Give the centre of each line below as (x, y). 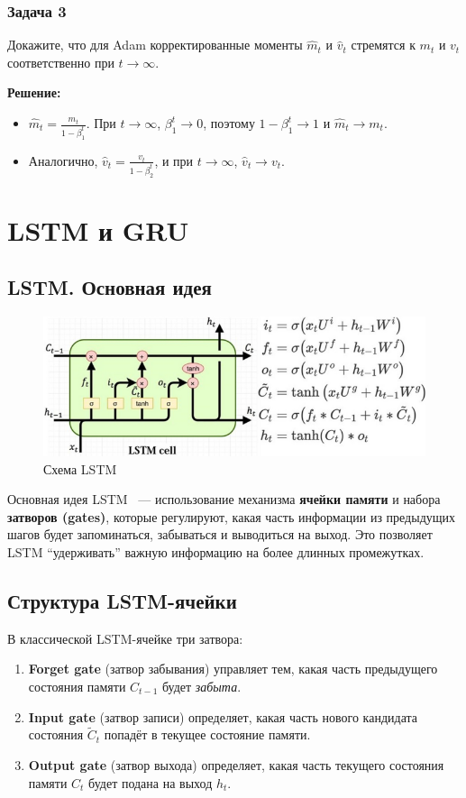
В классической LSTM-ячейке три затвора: (125, 638)
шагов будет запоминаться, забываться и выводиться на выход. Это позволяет (220, 534)
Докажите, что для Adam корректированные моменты (155, 45)
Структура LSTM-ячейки (122, 600)
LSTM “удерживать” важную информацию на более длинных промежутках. (216, 551)
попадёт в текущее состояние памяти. (207, 734)
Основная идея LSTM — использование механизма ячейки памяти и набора (224, 499)
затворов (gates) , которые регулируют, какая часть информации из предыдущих (232, 516)
